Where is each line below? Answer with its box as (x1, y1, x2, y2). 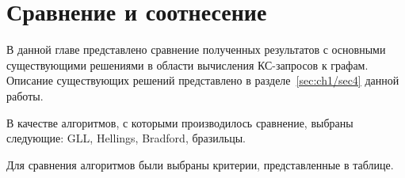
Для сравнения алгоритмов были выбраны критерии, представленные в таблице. (6, 156, 394, 172)
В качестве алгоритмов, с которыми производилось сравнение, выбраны (6, 114, 353, 131)
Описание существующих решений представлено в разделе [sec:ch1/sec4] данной (6, 72, 399, 89)
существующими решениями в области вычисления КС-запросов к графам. (6, 56, 369, 73)
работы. (6, 87, 44, 104)
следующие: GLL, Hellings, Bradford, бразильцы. (6, 130, 246, 146)
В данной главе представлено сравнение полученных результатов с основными (6, 41, 386, 58)
